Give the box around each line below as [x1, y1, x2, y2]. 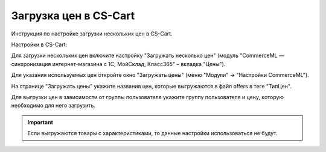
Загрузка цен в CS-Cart [11, 9, 135, 22]
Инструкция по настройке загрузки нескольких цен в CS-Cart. [11, 30, 173, 37]
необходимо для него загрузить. [11, 102, 96, 109]
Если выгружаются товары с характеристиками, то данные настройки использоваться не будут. [27, 130, 278, 137]
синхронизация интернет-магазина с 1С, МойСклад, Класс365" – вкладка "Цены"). [11, 60, 226, 67]
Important [27, 118, 54, 126]
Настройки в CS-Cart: [11, 41, 68, 48]
